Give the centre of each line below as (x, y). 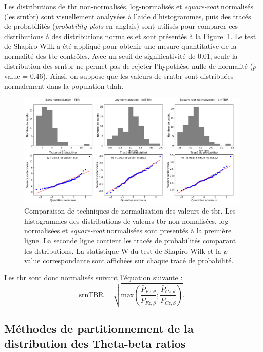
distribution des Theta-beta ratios (95, 343)
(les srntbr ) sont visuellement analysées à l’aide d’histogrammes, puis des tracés (128, 16)
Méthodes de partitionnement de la (99, 328)
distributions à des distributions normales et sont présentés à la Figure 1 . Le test (130, 36)
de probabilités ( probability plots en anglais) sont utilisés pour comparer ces (121, 26)
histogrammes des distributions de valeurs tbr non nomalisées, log (126, 220)
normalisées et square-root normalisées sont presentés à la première (128, 231)
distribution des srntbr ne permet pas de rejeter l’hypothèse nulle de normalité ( (129, 66)
